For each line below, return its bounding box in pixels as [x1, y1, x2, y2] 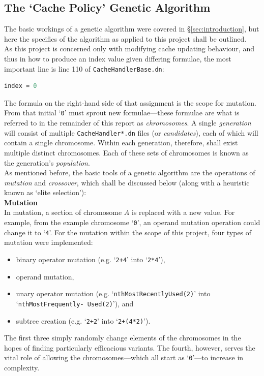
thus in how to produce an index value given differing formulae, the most [4, 53, 231, 64]
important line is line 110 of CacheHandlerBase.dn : [4, 63, 164, 74]
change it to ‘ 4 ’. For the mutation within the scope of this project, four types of [4, 227, 252, 237]
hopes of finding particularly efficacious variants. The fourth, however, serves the [4, 342, 255, 353]
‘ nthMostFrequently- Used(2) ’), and [16, 298, 134, 308]
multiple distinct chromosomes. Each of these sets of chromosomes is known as [4, 147, 249, 158]
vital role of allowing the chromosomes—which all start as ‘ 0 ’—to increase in [4, 352, 244, 363]
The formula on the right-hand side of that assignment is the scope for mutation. [4, 97, 256, 108]
